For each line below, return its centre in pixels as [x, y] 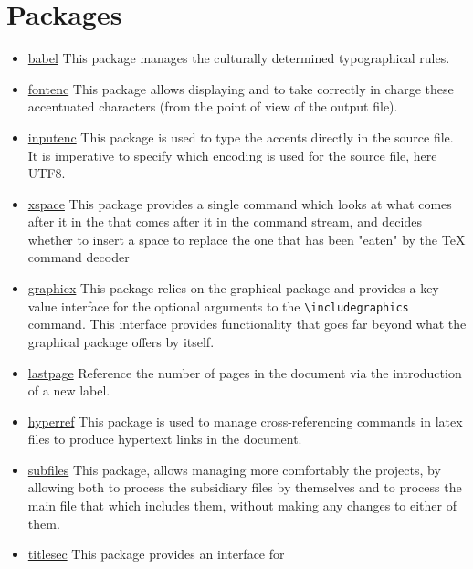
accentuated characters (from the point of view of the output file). [213, 106]
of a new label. [69, 390]
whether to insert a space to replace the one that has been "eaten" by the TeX [247, 239]
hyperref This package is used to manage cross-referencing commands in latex [245, 421]
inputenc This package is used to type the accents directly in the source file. [241, 137]
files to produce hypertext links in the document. [165, 439]
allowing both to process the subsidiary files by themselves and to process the [245, 487]
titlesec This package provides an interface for [156, 554]
